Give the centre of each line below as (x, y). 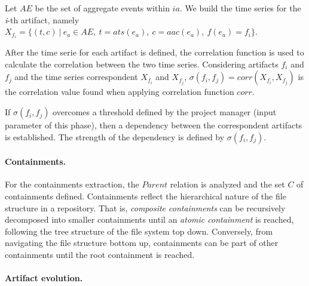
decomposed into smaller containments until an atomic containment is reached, (149, 219)
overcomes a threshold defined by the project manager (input (165, 112)
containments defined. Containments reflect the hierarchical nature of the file (146, 196)
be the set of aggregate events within (102, 8)
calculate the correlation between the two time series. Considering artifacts (142, 64)
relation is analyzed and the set (227, 184)
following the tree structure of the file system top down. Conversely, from (139, 231)
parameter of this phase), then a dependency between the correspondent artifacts (154, 125)
